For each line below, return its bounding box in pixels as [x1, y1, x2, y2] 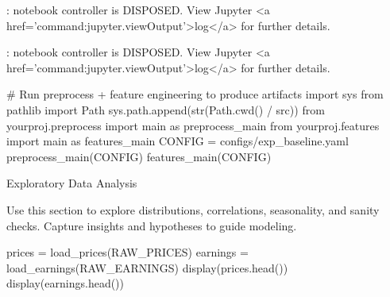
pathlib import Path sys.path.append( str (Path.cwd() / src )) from [6, 101, 325, 118]
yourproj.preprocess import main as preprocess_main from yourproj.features [6, 117, 380, 133]
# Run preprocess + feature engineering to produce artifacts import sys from [6, 86, 384, 102]
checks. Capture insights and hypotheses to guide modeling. [6, 217, 297, 233]
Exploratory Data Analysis [6, 175, 137, 191]
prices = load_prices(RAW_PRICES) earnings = [6, 244, 249, 260]
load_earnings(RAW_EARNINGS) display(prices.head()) [6, 259, 288, 276]
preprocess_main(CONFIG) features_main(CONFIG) [6, 148, 272, 164]
